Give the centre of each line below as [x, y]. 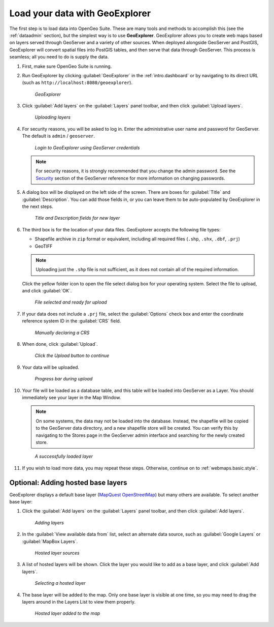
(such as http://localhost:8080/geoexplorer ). [77, 83]
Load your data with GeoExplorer [80, 13]
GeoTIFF [44, 246]
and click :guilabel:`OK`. [47, 291]
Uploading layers [53, 117]
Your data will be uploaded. [51, 367]
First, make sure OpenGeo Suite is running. [67, 66]
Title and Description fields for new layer [77, 218]
